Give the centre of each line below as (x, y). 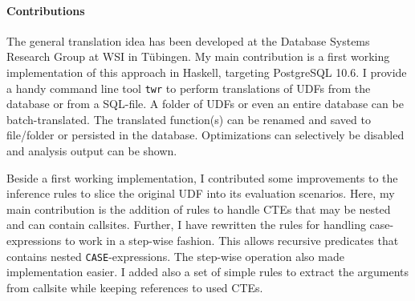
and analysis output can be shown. (92, 151)
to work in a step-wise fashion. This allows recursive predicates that (232, 240)
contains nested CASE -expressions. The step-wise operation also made (175, 256)
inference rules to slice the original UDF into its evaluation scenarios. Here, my (201, 193)
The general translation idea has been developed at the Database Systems (188, 40)
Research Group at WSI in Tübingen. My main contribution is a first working (198, 56)
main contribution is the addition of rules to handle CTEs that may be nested (199, 209)
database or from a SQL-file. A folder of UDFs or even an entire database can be (205, 104)
